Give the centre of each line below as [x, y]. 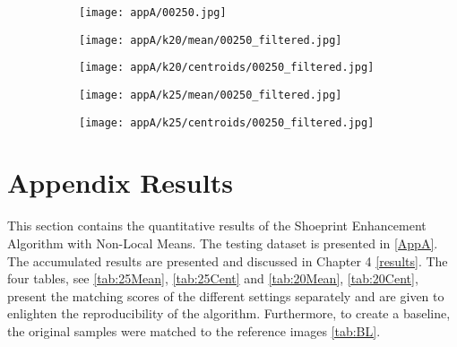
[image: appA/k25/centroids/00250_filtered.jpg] [227, 122]
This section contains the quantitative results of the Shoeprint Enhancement [217, 226]
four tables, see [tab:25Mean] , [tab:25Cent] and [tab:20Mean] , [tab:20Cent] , [213, 278]
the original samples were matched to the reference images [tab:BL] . [194, 330]
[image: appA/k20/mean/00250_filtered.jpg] [211, 40]
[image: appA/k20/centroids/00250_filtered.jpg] [227, 68]
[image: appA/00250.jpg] [153, 13]
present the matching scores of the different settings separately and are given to [226, 295]
